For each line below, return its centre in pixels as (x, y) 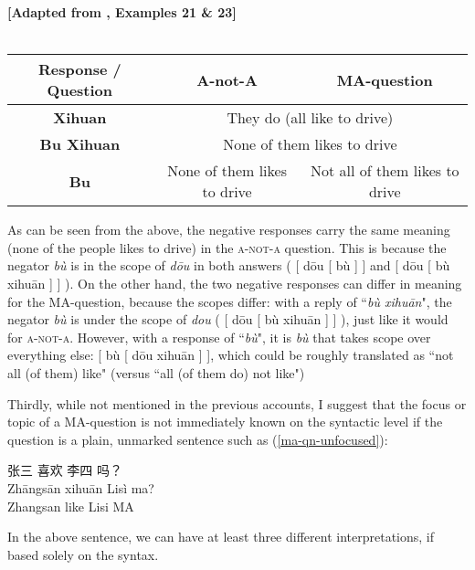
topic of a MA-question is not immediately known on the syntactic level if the (225, 422)
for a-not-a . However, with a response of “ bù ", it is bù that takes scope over (219, 337)
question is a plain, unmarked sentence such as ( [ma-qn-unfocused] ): (198, 439)
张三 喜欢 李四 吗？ (65, 470)
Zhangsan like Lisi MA (71, 506)
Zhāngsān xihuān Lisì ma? (81, 487)
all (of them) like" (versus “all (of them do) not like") (156, 372)
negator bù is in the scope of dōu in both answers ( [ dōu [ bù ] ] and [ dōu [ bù (229, 265)
